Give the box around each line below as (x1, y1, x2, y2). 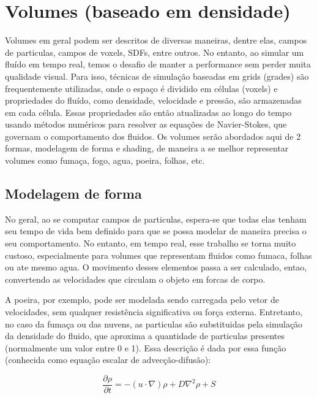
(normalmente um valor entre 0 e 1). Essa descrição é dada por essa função (5, 341, 286, 354)
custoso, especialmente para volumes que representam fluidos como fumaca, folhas (5, 248, 312, 261)
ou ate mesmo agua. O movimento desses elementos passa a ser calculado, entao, (5, 261, 307, 274)
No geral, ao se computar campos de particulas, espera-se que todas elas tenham (5, 212, 307, 225)
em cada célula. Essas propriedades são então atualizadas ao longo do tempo (5, 105, 292, 118)
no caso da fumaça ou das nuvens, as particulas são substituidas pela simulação (5, 317, 303, 330)
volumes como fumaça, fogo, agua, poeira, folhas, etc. (5, 154, 205, 167)
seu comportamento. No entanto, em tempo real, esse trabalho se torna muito (5, 237, 296, 250)
